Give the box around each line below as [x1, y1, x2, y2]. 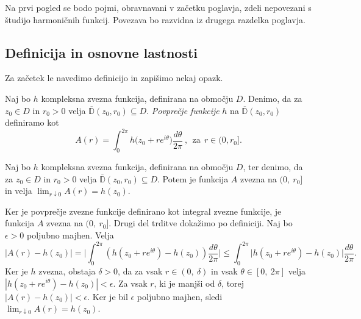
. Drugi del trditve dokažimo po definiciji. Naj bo [109, 217, 293, 229]
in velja [5, 184, 32, 197]
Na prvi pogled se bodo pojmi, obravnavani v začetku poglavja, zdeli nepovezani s [5, 1, 312, 13]
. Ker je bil [87, 290, 128, 303]
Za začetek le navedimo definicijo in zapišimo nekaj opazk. [5, 71, 223, 84]
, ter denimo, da [243, 160, 303, 173]
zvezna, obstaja [38, 264, 96, 277]
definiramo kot [5, 116, 59, 129]
